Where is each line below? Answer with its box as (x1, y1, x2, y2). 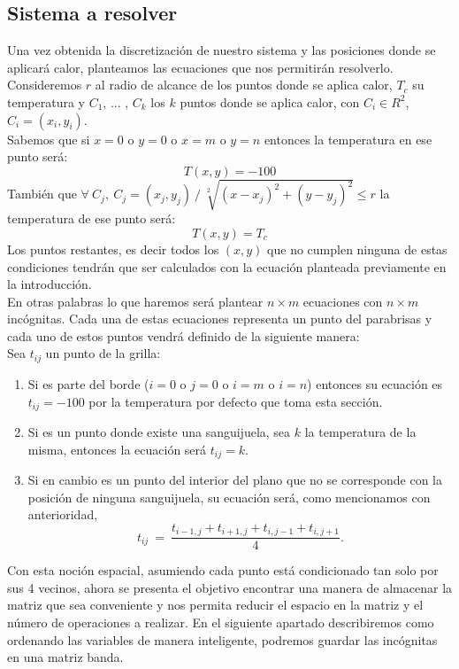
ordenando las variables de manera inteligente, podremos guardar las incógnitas (7, 630, 438, 649)
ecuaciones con (302, 292, 383, 310)
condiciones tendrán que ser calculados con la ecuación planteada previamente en (7, 257, 447, 276)
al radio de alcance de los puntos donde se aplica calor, (95, 75, 393, 94)
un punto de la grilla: (45, 344, 161, 362)
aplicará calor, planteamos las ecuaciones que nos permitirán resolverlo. (7, 58, 394, 76)
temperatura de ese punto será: (7, 209, 176, 228)
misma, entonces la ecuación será (27, 440, 207, 458)
